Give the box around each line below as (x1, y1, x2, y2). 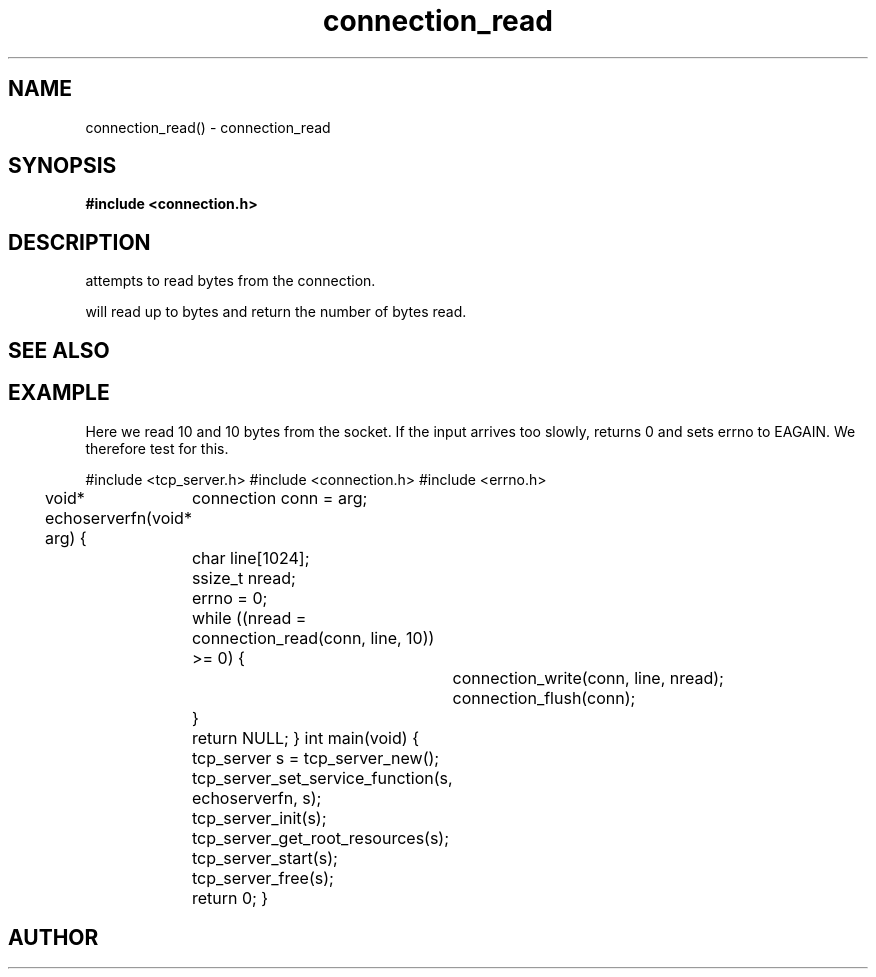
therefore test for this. (85, 439, 229, 457)
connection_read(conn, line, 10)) (191, 627, 435, 648)
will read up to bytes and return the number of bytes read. (85, 303, 467, 321)
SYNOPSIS (8, 153, 117, 179)
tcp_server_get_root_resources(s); (191, 827, 450, 848)
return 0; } (191, 887, 269, 908)
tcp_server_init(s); (191, 807, 327, 828)
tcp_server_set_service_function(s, (191, 767, 453, 788)
